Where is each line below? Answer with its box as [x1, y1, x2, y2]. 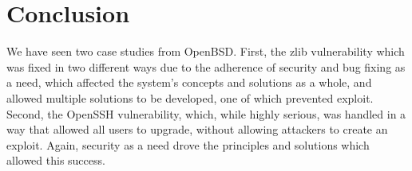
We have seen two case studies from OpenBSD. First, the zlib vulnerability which [6, 43, 405, 60]
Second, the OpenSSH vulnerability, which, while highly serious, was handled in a [6, 105, 406, 122]
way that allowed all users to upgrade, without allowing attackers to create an [6, 121, 388, 138]
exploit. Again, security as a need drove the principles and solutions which [6, 136, 370, 153]
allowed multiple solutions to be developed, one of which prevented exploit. [6, 89, 374, 106]
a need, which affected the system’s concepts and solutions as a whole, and [6, 74, 372, 91]
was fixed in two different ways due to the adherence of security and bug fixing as [6, 58, 406, 75]
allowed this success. [6, 152, 105, 169]
